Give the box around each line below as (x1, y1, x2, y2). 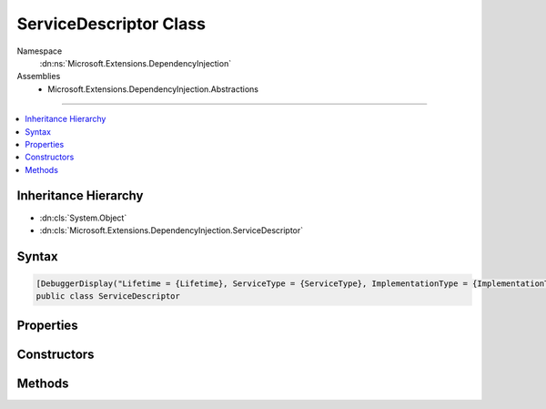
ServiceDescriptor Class (16, 14, 207, 34)
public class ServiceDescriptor (35, 291, 181, 302)
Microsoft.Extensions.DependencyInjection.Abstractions (47, 83, 259, 95)
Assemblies (16, 71, 61, 82)
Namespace (16, 46, 63, 56)
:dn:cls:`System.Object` (39, 212, 127, 223)
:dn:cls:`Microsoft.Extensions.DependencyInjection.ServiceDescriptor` (39, 224, 304, 236)
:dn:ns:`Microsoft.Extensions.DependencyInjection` (39, 57, 232, 68)
